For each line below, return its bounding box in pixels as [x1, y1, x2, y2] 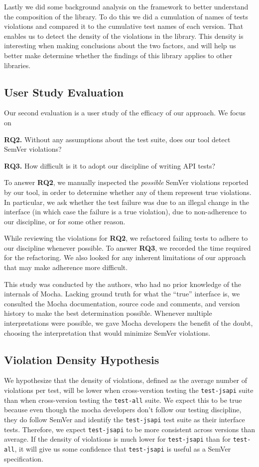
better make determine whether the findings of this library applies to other [4, 50, 233, 60]
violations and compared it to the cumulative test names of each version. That [4, 21, 244, 31]
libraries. [4, 60, 31, 70]
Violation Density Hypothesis [4, 352, 159, 367]
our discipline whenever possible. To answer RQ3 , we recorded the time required [4, 242, 251, 253]
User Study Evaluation [4, 84, 124, 99]
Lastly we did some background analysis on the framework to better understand [4, 1, 249, 11]
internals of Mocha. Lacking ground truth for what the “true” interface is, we [4, 288, 240, 299]
